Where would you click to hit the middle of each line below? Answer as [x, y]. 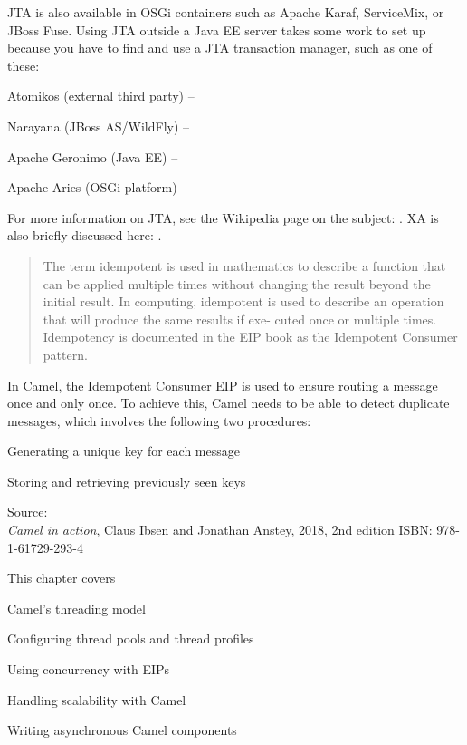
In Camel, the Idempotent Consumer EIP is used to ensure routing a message [223, 385]
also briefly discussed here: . [85, 235]
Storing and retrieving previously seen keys [127, 481]
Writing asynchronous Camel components [122, 730]
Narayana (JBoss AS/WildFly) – [99, 126]
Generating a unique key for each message [124, 451]
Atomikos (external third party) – [101, 96]
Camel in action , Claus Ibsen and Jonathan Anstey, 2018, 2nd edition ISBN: [220, 530]
